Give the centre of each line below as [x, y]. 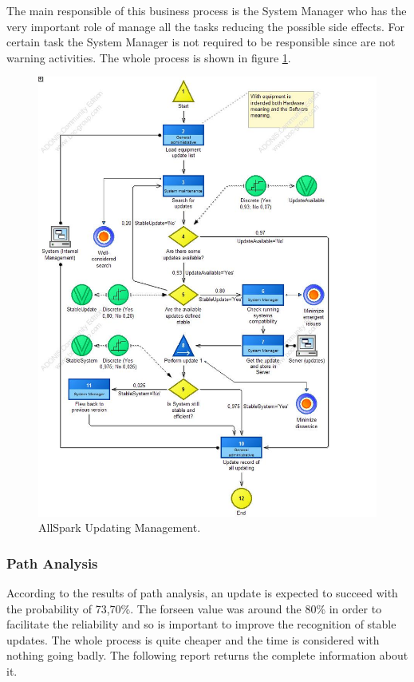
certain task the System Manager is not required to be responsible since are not [201, 42]
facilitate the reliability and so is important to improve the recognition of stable [201, 624]
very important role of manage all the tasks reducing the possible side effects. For [205, 26]
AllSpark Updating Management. [120, 527]
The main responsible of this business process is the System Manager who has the [207, 10]
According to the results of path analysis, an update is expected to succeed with [202, 593]
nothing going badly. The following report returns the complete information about [207, 655]
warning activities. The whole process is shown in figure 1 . [149, 57]
